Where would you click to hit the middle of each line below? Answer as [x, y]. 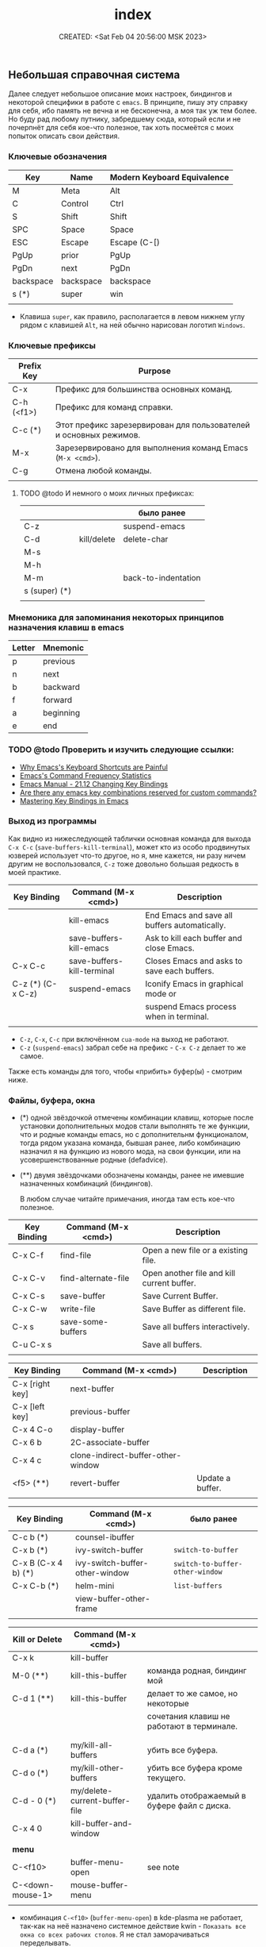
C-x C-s [28, 1296]
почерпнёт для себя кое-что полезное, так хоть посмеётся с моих [121, 128]
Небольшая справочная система [94, 74]
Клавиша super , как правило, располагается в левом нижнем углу [132, 316]
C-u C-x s [32, 1345]
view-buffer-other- [112, 1599]
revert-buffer [95, 1483]
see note [163, 1868]
